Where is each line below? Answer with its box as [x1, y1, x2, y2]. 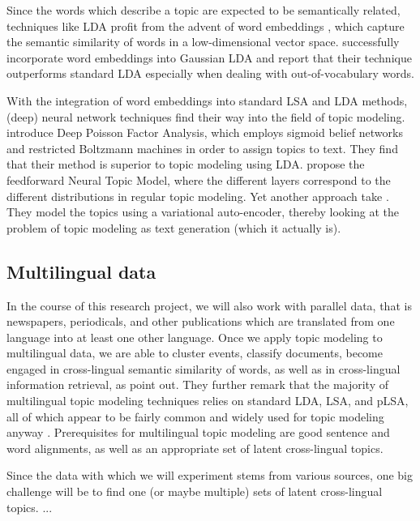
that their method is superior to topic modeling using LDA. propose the [6, 156, 365, 173]
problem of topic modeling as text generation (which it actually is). [6, 219, 341, 236]
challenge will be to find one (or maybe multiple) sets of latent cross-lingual [6, 483, 383, 500]
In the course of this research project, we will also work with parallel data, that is [6, 297, 412, 314]
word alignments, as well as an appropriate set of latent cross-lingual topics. [6, 439, 384, 456]
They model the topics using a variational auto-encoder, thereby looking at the [6, 203, 400, 220]
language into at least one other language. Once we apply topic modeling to [6, 328, 383, 345]
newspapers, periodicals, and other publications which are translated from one [6, 313, 395, 330]
